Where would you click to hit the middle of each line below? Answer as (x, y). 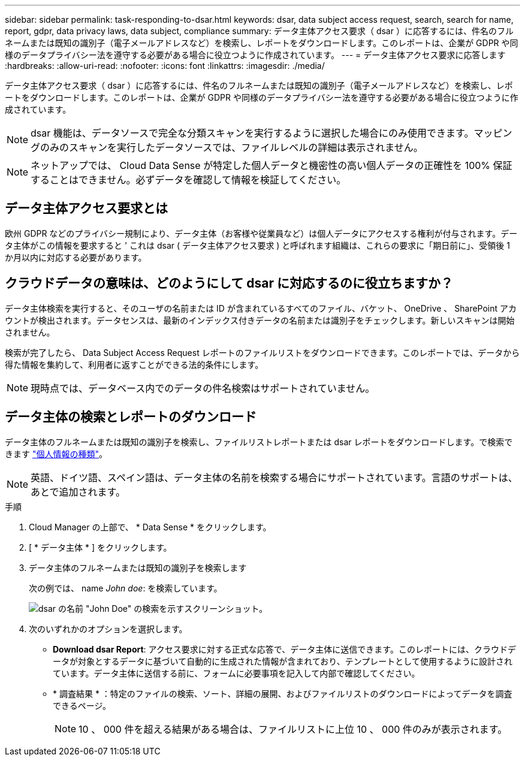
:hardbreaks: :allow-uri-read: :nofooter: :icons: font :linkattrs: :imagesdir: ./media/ (165, 66)
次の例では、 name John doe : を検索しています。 (126, 588)
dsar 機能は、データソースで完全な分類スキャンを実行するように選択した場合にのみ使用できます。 (252, 133)
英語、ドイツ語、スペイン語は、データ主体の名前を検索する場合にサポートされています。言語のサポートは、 (274, 477)
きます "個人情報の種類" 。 (56, 454)
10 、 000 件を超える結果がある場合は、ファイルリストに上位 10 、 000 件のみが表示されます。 (293, 729)
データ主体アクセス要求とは (86, 209)
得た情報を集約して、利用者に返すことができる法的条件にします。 (134, 364)
